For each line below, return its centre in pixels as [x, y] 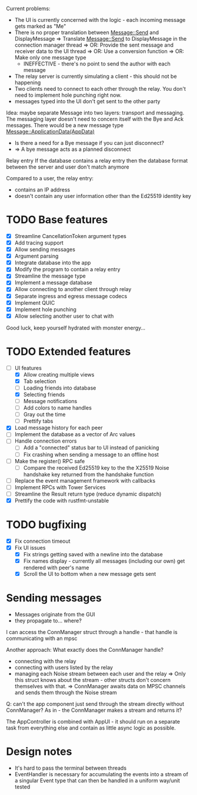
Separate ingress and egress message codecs [71, 296]
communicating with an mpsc [42, 638]
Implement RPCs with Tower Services [60, 487]
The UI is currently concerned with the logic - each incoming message [100, 20]
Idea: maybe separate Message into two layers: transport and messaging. [95, 113]
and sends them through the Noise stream [66, 692]
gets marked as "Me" [40, 26]
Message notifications [50, 401]
